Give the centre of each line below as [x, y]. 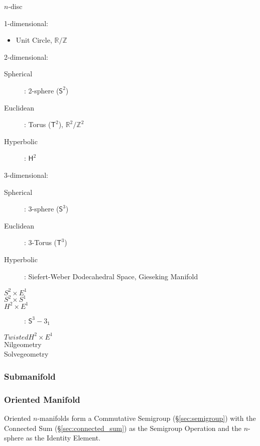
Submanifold [30, 376]
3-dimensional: [26, 175]
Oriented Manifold [42, 399]
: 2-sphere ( [42, 90]
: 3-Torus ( [41, 242]
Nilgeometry [23, 344]
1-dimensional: [26, 23]
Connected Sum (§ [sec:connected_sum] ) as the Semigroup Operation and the [123, 428]
